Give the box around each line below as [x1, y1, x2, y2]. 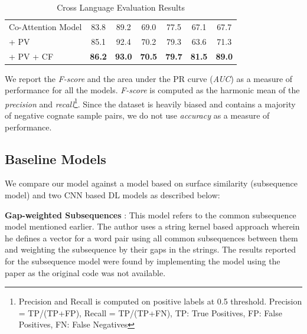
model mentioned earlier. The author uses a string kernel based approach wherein [5, 220, 300, 233]
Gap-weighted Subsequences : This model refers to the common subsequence [5, 208, 296, 221]
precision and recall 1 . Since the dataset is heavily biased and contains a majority [5, 96, 296, 110]
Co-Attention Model [9, 20, 82, 32]
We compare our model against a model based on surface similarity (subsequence [5, 177, 298, 189]
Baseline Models [5, 149, 106, 168]
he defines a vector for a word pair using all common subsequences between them [5, 231, 298, 244]
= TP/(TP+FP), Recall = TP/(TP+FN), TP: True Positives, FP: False [18, 306, 282, 319]
